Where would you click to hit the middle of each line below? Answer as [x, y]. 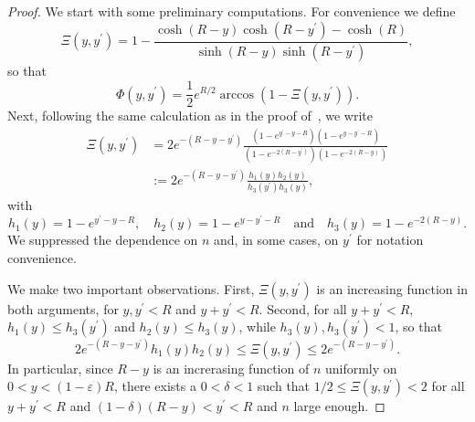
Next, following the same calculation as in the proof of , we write [190, 116]
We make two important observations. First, [131, 288]
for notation [390, 240]
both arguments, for [63, 308]
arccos [237, 95]
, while [257, 327]
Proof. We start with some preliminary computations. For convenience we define [232, 11]
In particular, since [60, 368]
